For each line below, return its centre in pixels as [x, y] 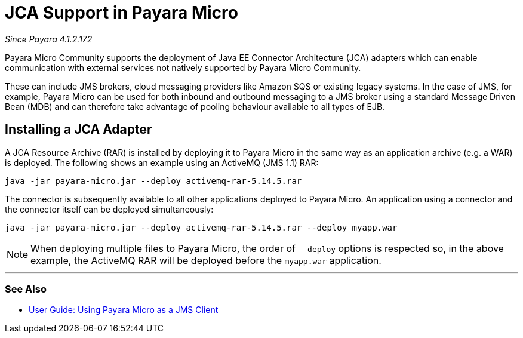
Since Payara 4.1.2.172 [49, 39]
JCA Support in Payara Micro [121, 13]
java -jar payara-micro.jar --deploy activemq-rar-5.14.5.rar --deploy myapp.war [201, 227]
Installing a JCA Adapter [79, 130]
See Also [26, 289]
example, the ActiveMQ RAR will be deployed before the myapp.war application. [206, 260]
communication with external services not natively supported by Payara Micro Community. [183, 67]
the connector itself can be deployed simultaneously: [109, 209]
